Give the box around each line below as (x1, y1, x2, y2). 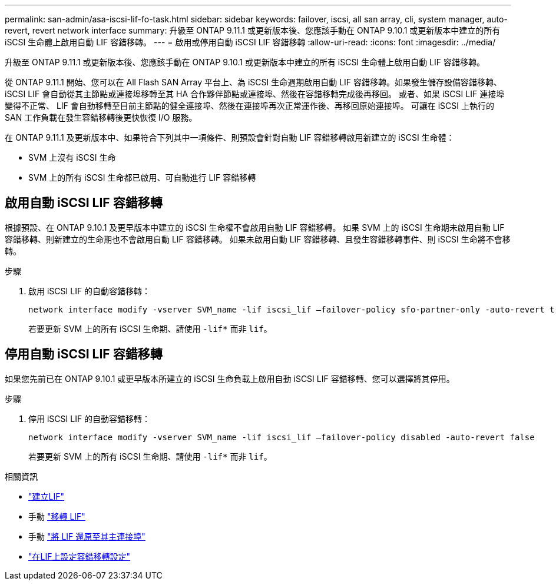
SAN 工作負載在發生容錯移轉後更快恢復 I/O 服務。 (5, 112, 197, 122)
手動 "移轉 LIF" (28, 511, 85, 521)
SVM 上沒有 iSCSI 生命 (28, 152, 116, 162)
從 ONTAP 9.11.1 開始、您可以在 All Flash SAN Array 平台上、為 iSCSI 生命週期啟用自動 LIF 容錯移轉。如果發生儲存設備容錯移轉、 (5, 77, 502, 87)
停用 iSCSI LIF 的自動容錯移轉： (28, 413, 151, 424)
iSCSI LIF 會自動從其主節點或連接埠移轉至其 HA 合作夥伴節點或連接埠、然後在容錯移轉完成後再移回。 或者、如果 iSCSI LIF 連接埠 (5, 89, 505, 99)
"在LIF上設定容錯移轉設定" (28, 551, 130, 561)
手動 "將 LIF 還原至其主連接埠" (28, 531, 145, 541)
